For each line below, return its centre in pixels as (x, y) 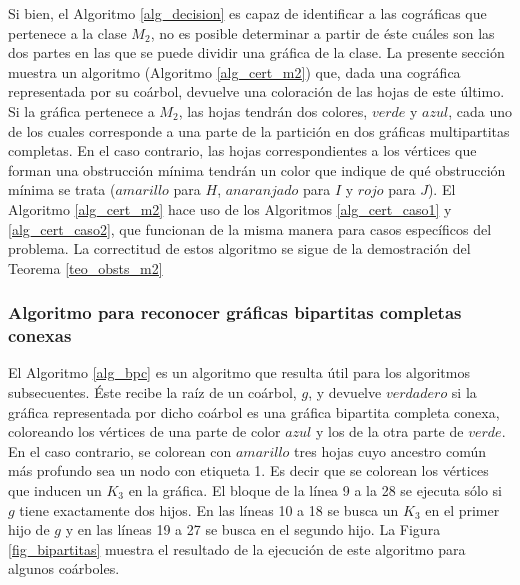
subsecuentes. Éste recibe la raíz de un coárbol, (152, 392)
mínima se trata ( (62, 189)
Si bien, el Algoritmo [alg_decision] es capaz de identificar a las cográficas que (247, 13)
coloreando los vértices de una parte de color (144, 431)
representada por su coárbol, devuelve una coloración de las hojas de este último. (256, 91)
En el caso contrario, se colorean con (120, 450)
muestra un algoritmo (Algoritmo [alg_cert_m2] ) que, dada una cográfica (234, 71)
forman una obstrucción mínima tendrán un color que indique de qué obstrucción (257, 169)
